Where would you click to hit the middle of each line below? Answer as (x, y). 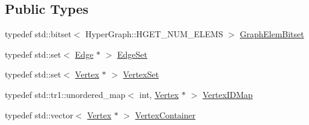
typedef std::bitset (38, 34)
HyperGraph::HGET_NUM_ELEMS (154, 34)
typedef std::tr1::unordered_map (65, 94)
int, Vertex (159, 94)
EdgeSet (133, 54)
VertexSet (141, 74)
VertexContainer (165, 114)
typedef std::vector (39, 114)
